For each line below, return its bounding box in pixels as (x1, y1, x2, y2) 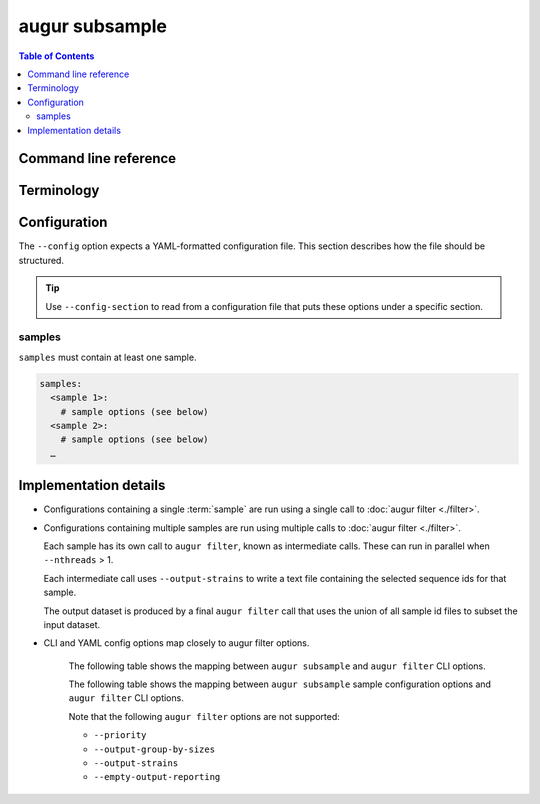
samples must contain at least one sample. (18, 351, 197, 363)
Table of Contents (18, 50, 95, 62)
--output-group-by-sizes (93, 743, 215, 755)
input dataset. (43, 618, 101, 630)
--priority (93, 730, 147, 741)
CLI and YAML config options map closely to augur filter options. (43, 637, 310, 649)
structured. (18, 254, 65, 266)
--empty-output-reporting (93, 771, 221, 783)
